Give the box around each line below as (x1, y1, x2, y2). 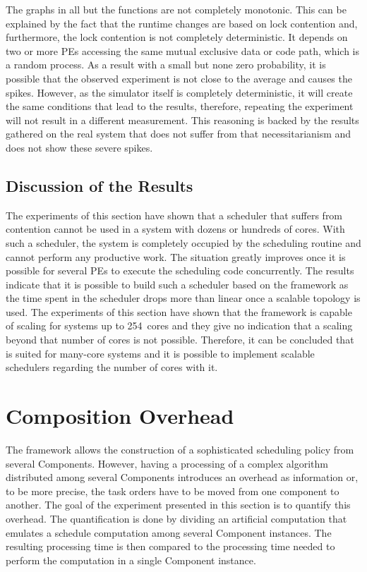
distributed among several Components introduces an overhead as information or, (6, 470, 359, 485)
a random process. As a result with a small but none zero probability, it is (6, 57, 326, 72)
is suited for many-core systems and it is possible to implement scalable (6, 346, 315, 360)
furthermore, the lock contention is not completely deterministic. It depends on (6, 30, 348, 44)
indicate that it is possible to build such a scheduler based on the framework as (6, 276, 349, 291)
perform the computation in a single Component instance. (6, 552, 256, 567)
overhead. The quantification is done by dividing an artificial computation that (6, 511, 347, 525)
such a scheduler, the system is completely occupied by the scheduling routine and (6, 235, 361, 250)
